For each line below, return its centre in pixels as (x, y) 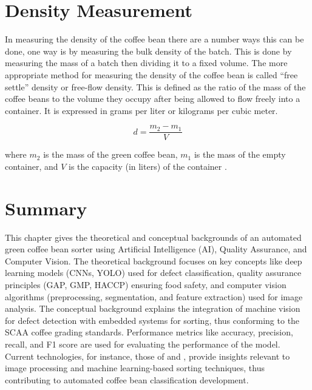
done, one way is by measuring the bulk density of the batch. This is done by (148, 51)
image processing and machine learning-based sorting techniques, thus (135, 368)
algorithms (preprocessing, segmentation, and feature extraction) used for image (154, 296)
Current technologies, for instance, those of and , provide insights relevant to (148, 356)
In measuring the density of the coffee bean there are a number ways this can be (154, 39)
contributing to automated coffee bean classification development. (127, 379)
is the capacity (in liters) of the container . (148, 166)
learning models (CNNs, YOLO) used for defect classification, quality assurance (153, 273)
